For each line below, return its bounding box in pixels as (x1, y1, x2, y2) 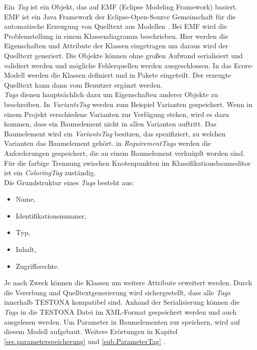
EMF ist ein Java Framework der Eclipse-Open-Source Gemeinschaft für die (4, 11, 236, 21)
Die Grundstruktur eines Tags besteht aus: (4, 177, 134, 187)
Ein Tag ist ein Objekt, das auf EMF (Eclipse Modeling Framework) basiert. (4, 1, 238, 11)
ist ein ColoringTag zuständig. (4, 167, 96, 178)
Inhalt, (15, 244, 36, 254)
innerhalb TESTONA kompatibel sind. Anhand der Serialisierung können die (4, 297, 240, 307)
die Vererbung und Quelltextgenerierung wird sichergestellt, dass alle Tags (4, 287, 231, 297)
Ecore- (234, 60, 254, 70)
